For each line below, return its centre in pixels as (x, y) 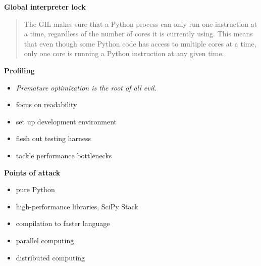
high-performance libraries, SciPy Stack (77, 206)
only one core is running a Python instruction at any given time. (124, 53)
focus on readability (46, 104)
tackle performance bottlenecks (64, 155)
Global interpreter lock (45, 7)
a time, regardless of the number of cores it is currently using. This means (138, 34)
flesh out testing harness (53, 138)
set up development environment (66, 121)
